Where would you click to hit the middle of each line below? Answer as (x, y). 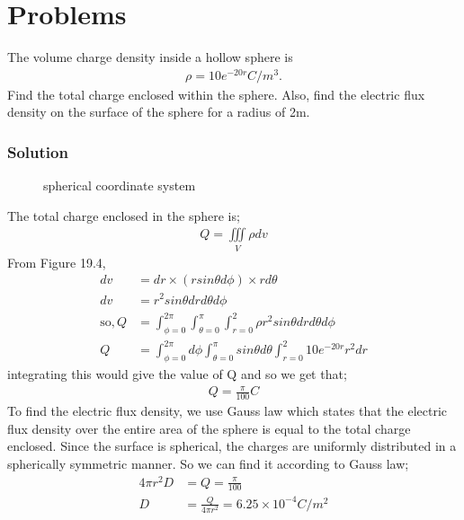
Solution (38, 151)
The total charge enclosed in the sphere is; (124, 215)
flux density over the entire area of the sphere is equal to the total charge (209, 428)
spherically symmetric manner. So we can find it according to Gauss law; (208, 463)
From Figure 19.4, (57, 262)
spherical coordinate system (120, 185)
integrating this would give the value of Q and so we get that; (177, 374)
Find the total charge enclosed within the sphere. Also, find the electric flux (216, 94)
